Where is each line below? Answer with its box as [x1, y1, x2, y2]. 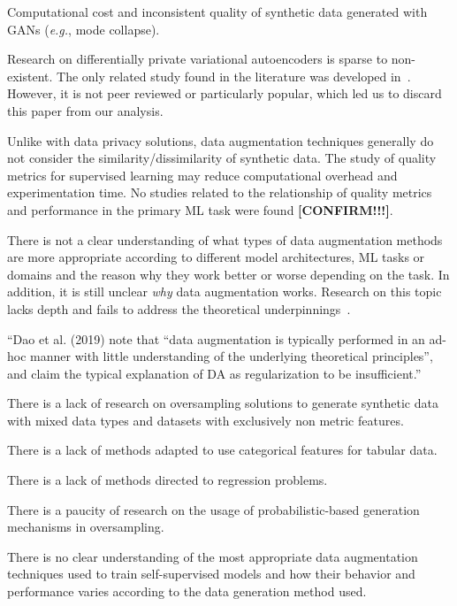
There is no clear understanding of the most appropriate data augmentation [7, 547, 418, 565]
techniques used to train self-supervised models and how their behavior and [7, 564, 415, 583]
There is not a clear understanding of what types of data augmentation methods [7, 230, 443, 249]
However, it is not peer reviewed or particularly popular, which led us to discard [7, 84, 442, 103]
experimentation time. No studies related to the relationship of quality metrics [7, 183, 432, 202]
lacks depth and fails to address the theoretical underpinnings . [7, 299, 351, 318]
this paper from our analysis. [7, 101, 164, 119]
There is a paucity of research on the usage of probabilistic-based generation [7, 500, 420, 518]
